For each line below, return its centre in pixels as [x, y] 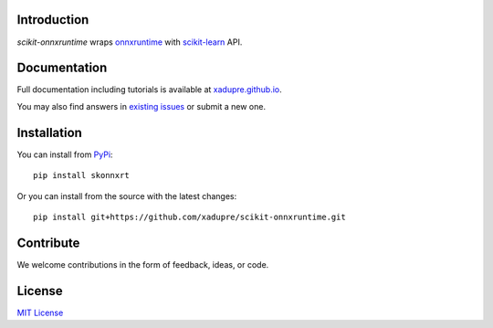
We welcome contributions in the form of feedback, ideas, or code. [143, 264]
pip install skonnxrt [81, 175]
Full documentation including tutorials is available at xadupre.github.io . [149, 90]
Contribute [48, 243]
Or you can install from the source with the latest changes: [127, 196]
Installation [49, 132]
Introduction [53, 20]
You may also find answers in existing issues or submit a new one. [142, 106]
